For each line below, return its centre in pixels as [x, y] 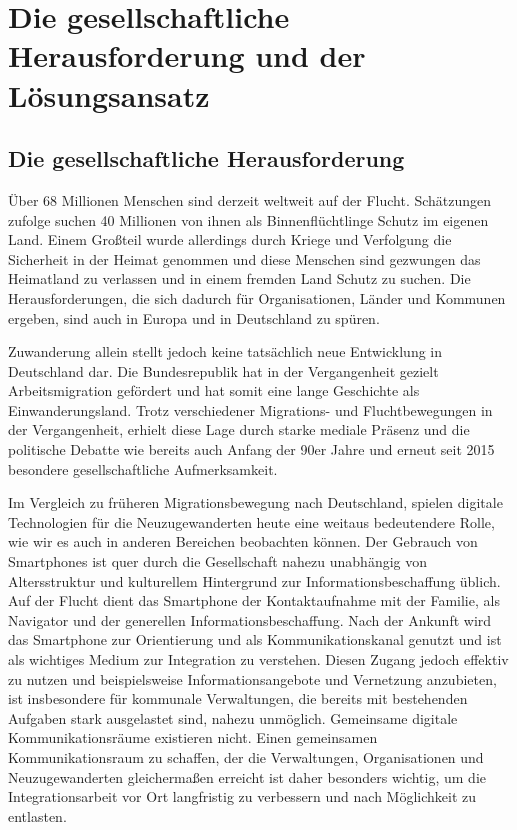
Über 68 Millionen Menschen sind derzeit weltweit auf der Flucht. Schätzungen [250, 199]
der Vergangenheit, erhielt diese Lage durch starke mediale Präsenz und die [239, 429]
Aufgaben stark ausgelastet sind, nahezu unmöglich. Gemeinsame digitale [233, 717]
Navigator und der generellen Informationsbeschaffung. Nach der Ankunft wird [250, 619]
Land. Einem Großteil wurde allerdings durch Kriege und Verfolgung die [230, 239]
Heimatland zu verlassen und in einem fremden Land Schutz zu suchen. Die [239, 278]
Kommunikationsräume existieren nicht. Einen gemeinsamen [193, 737]
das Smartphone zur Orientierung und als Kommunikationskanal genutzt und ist [255, 639]
